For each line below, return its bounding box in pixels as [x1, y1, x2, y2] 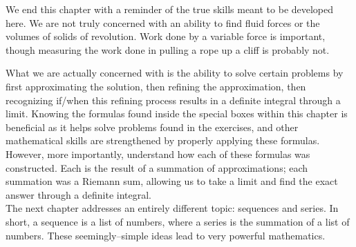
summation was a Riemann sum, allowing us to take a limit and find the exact [6, 174, 338, 188]
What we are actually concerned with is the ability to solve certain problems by [6, 66, 344, 80]
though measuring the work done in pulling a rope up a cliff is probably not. [6, 42, 330, 57]
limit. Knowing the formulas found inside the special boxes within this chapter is [6, 106, 348, 121]
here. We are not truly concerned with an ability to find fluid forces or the [6, 15, 320, 30]
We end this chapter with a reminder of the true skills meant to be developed [6, 2, 334, 16]
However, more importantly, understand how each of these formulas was [6, 146, 310, 161]
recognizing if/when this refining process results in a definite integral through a [6, 92, 341, 107]
